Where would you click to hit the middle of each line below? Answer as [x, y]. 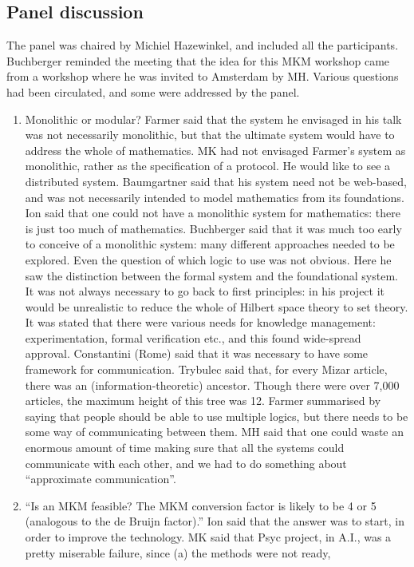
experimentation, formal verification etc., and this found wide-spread [193, 337]
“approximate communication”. [101, 479]
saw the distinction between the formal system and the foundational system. [211, 275]
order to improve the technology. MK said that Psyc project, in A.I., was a [208, 537]
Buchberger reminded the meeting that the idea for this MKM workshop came [198, 60]
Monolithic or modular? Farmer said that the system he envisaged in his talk [213, 119]
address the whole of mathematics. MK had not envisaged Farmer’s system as [215, 150]
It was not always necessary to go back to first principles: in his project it [205, 291]
